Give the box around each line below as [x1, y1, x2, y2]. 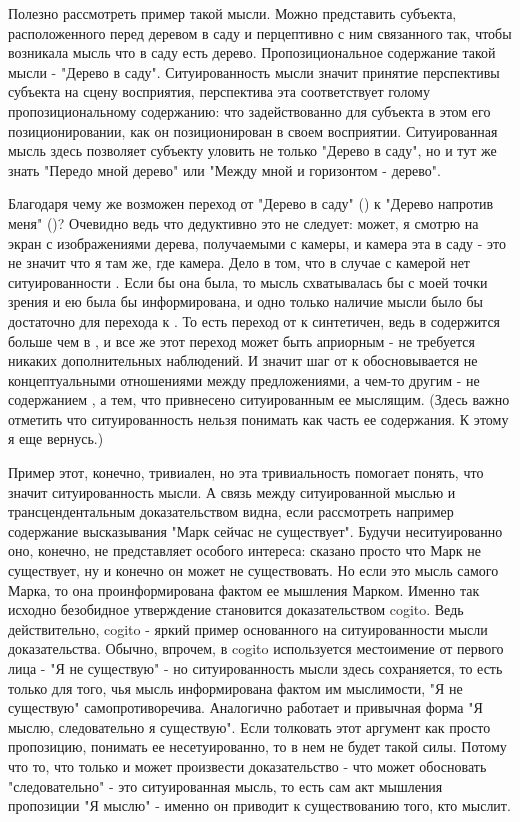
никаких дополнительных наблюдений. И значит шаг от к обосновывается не [8, 350, 478, 371]
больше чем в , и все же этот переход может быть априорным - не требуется [8, 330, 475, 351]
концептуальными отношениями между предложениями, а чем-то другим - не [8, 369, 480, 390]
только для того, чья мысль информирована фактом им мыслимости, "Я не [8, 677, 463, 698]
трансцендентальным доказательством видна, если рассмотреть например [8, 501, 454, 522]
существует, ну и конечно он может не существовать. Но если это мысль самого [8, 560, 499, 581]
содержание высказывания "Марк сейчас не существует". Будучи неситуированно [8, 520, 503, 541]
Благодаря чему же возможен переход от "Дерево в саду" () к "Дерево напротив [8, 193, 494, 214]
